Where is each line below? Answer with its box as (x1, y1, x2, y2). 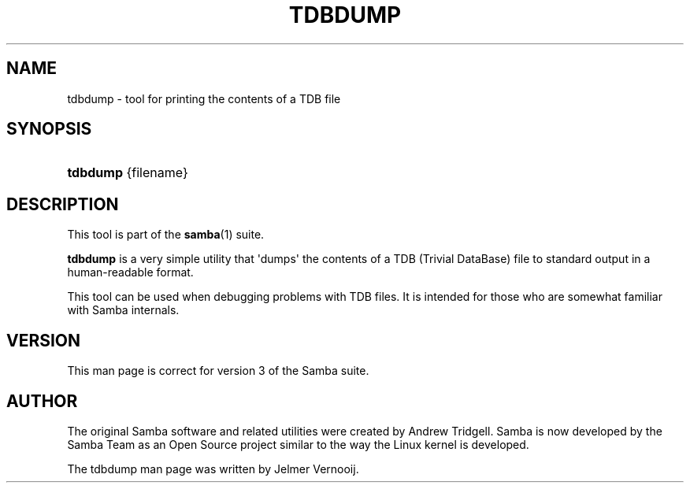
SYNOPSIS (6, 119, 92, 139)
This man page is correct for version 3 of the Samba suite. (67, 364, 369, 378)
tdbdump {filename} (67, 165, 188, 181)
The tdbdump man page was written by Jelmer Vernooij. (67, 461, 359, 476)
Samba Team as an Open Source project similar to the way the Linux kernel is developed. (67, 437, 529, 451)
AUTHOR (6, 391, 78, 411)
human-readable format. (67, 265, 194, 280)
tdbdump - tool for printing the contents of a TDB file (67, 91, 341, 106)
